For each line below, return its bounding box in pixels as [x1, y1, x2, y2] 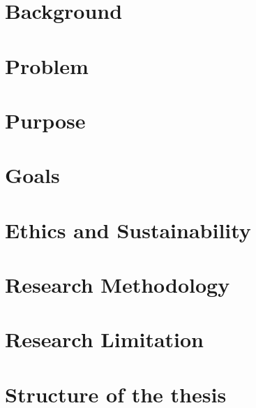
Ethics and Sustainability [5, 215, 251, 244]
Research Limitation [5, 325, 204, 354]
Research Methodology [5, 270, 230, 299]
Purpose [5, 105, 86, 134]
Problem [5, 51, 89, 80]
